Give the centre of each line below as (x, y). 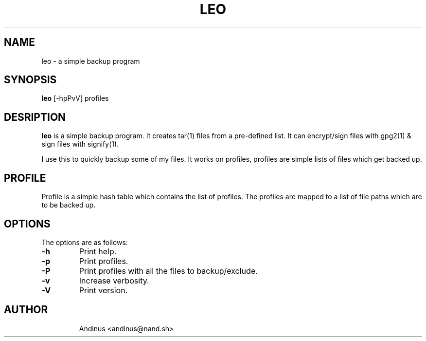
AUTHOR (26, 310)
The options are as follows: (85, 242)
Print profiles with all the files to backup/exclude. (168, 271)
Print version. (103, 290)
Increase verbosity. (114, 280)
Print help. (98, 251)
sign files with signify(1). (80, 144)
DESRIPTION (35, 117)
